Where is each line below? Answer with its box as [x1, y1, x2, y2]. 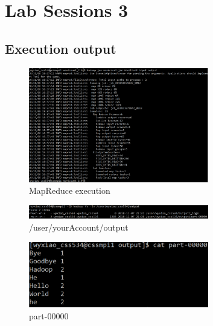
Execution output [5, 39, 116, 57]
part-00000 [29, 309, 69, 322]
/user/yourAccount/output [29, 220, 129, 233]
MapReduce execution [29, 184, 110, 197]
